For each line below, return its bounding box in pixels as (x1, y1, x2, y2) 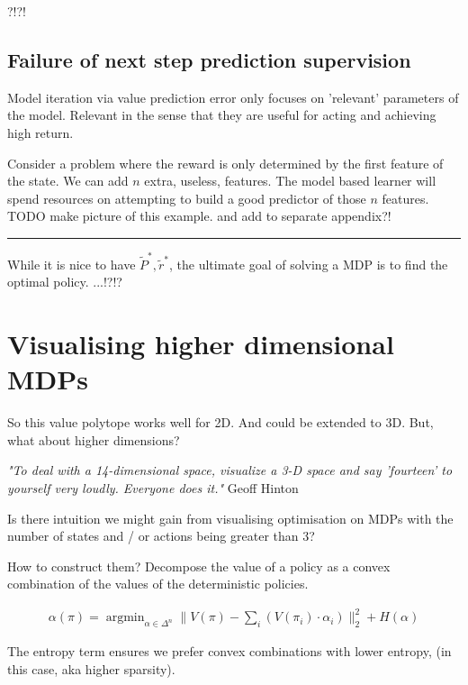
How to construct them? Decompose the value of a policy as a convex (7, 556, 391, 575)
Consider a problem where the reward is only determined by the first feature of (7, 153, 444, 172)
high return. (7, 123, 74, 142)
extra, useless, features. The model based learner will (144, 171, 436, 190)
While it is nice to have (7, 254, 136, 273)
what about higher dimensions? (7, 430, 180, 449)
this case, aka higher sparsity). (7, 659, 175, 678)
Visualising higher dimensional (7, 325, 394, 362)
